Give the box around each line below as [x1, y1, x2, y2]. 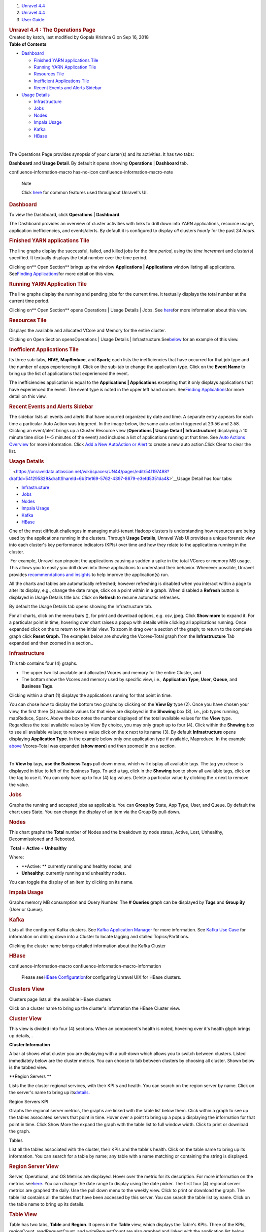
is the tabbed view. [9, 1064, 48, 1070]
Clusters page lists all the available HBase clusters [9, 996, 111, 1002]
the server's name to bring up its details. [9, 1090, 90, 1095]
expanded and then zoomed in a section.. [9, 640, 94, 646]
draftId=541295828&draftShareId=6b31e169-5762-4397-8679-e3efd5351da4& [9, 476, 169, 481]
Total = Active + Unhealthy [10, 845, 67, 851]
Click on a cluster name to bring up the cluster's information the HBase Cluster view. [9, 1005, 181, 1011]
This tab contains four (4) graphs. [9, 660, 78, 666]
